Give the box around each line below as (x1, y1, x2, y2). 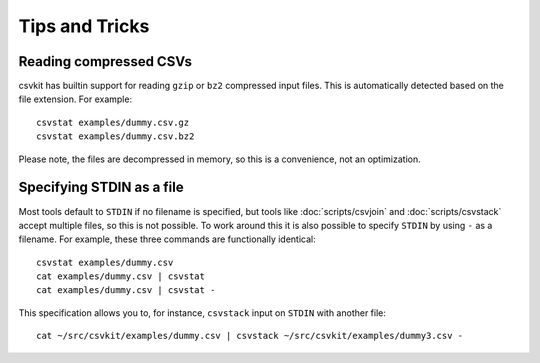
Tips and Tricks (18, 15, 150, 37)
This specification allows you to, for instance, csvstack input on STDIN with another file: (18, 306, 387, 319)
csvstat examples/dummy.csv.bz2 (36, 131, 195, 142)
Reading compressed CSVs (18, 53, 192, 70)
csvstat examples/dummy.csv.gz (36, 116, 190, 128)
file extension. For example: (18, 93, 133, 105)
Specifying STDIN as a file (18, 179, 184, 196)
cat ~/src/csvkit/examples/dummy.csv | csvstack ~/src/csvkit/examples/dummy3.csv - (36, 330, 464, 342)
